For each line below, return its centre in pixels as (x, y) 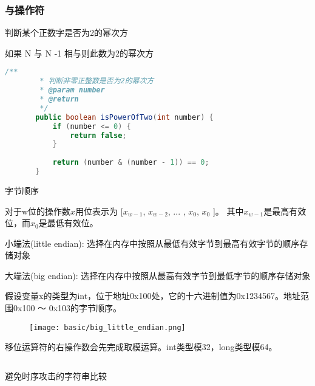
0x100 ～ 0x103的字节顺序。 (67, 308)
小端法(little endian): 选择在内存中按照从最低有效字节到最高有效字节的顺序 (152, 243)
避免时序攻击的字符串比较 (56, 375)
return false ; (98, 135)
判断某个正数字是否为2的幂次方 (66, 33)
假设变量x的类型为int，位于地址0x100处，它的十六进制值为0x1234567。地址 (153, 296)
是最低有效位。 (68, 223)
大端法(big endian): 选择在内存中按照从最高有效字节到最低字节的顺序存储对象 (158, 275)
